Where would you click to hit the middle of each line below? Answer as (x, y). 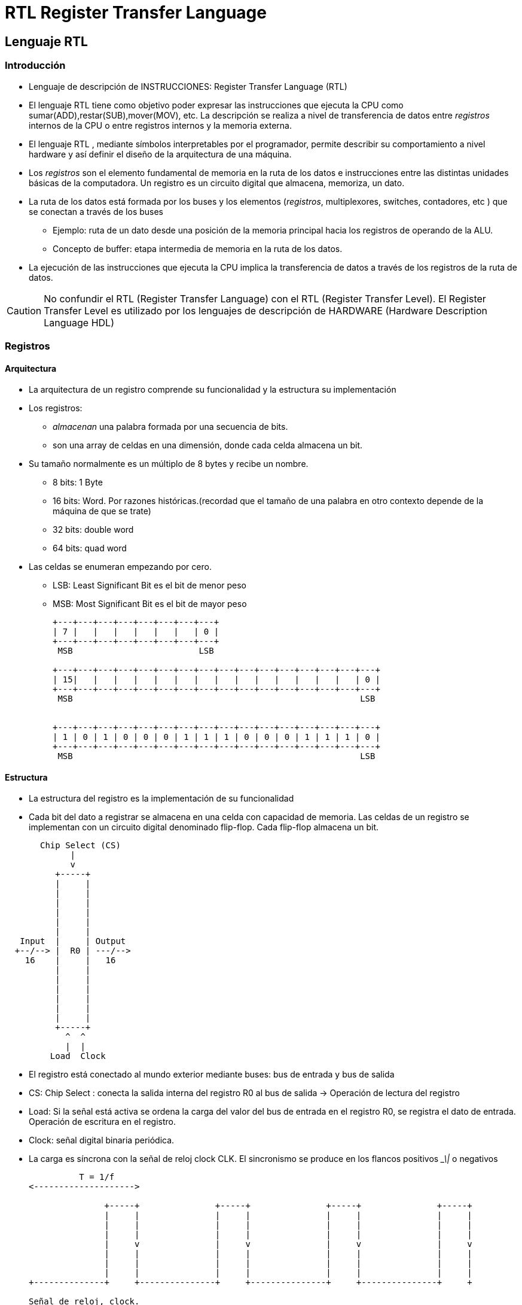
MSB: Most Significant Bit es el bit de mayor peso (150, 604)
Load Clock (78, 1056)
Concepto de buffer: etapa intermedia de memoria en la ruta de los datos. (198, 248)
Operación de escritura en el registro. (102, 1122)
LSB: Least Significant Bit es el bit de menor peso (150, 585)
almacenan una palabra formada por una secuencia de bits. (170, 427)
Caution (24, 310)
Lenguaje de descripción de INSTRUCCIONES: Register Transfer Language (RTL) (188, 86)
